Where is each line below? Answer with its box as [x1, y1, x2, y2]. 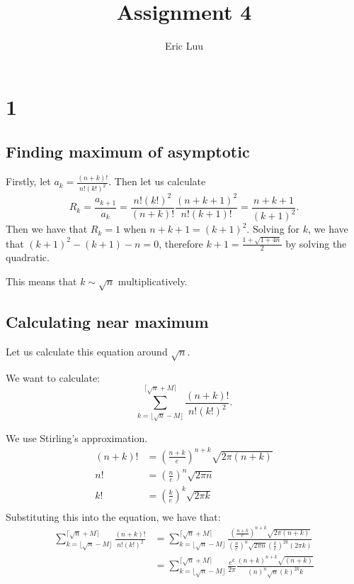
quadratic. [6, 250, 50, 265]
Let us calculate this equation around [6, 343, 168, 358]
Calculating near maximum [6, 311, 209, 333]
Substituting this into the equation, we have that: [6, 509, 221, 524]
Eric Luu [164, 38, 204, 53]
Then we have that [6, 221, 88, 236]
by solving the [285, 236, 347, 250]
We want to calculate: [6, 370, 100, 385]
